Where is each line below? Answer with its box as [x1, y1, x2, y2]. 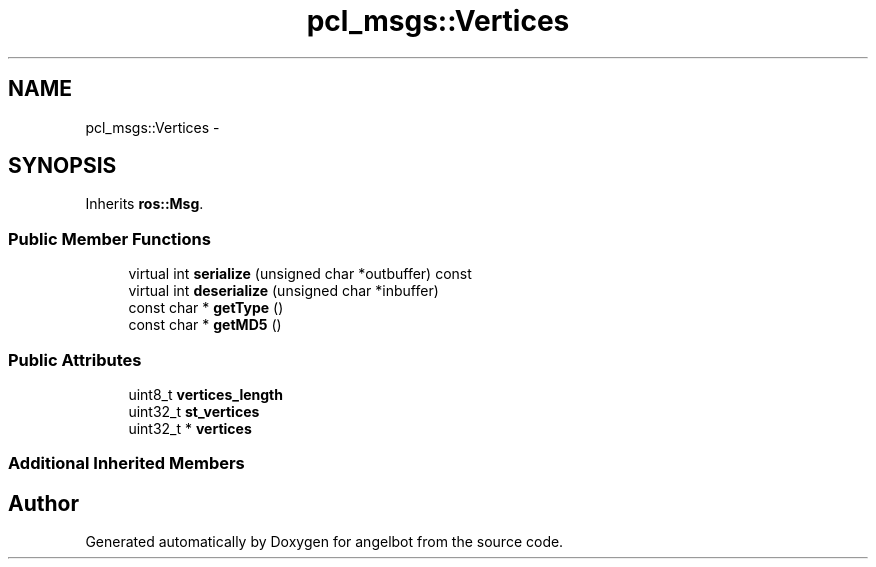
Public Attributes [8, 349, 142, 370]
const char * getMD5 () [128, 316, 282, 334]
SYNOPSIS [8, 153, 117, 179]
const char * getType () [128, 299, 284, 317]
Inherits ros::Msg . [85, 195, 204, 213]
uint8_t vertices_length [128, 385, 283, 403]
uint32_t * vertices [128, 419, 252, 437]
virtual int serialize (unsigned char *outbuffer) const [128, 265, 472, 283]
